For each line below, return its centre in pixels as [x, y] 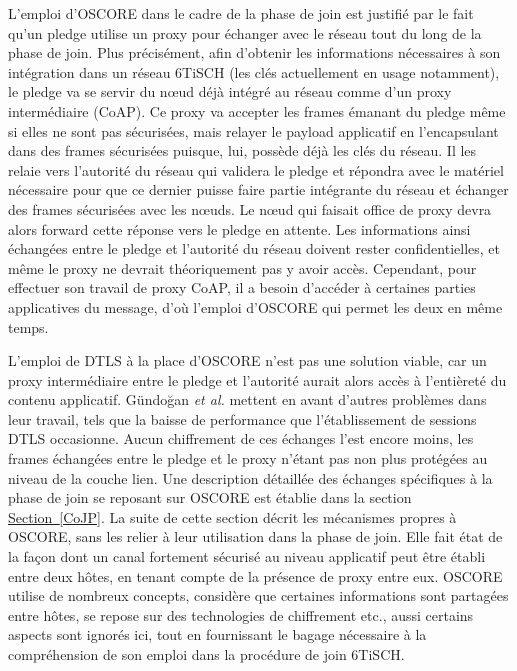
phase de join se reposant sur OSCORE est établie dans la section [210, 497]
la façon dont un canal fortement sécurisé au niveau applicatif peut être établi [247, 556]
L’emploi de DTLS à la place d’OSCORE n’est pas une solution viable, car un [247, 360]
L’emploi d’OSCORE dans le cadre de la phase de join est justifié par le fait [241, 13]
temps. [28, 326]
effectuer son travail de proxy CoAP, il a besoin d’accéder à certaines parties [242, 287]
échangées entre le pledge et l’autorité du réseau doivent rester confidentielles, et [254, 248]
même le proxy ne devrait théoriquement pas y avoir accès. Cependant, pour [242, 267]
